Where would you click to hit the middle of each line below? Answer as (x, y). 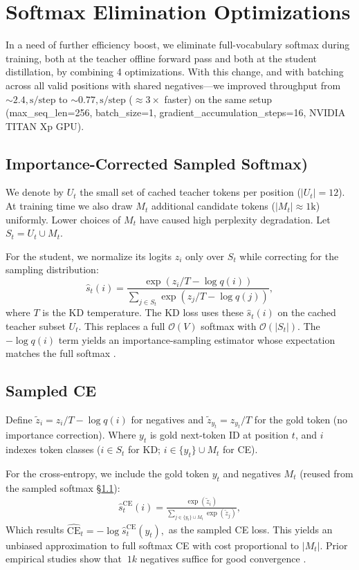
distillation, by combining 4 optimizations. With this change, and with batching (175, 72)
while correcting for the (289, 256)
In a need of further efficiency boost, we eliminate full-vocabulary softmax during (178, 45)
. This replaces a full (122, 325)
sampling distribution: (52, 269)
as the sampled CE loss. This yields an (250, 530)
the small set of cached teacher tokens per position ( (190, 192)
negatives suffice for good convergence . (223, 559)
